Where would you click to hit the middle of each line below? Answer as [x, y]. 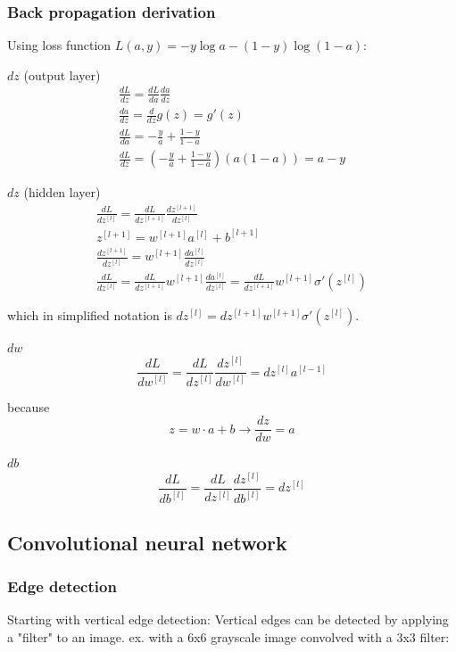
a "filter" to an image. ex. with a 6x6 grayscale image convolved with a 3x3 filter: [228, 636]
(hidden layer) [62, 192]
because [29, 406]
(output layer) [62, 74]
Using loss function [59, 45]
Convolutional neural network [147, 542]
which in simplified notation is [90, 314]
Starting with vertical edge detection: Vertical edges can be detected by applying [228, 619]
